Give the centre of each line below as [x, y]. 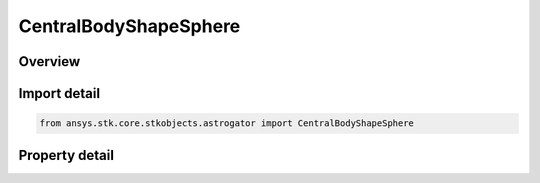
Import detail [59, 93]
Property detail [66, 155]
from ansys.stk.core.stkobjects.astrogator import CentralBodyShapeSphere [227, 123]
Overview [49, 61]
